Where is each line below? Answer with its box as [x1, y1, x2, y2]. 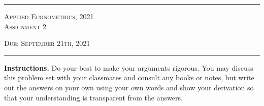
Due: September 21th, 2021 [4, 38, 90, 48]
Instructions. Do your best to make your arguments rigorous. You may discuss [4, 62, 253, 73]
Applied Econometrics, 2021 [4, 11, 94, 21]
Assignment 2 [4, 21, 46, 31]
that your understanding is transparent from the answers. [4, 92, 183, 102]
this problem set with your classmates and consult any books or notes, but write [4, 72, 254, 83]
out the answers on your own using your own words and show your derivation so [4, 82, 254, 92]
